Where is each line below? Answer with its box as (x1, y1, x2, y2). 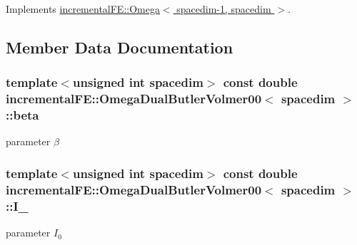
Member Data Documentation (6, 36, 233, 58)
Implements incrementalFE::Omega (6, 1, 160, 16)
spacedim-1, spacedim (176, 1, 271, 16)
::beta (6, 106, 39, 124)
